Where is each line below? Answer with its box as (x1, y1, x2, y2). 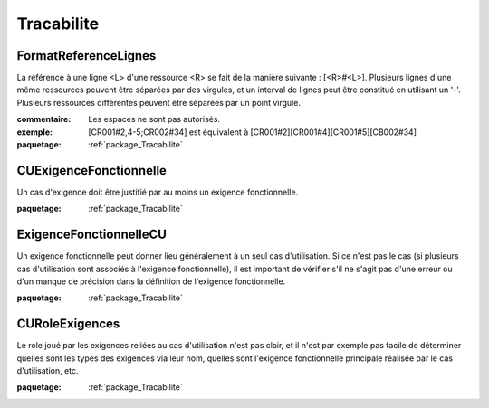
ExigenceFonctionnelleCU (16, 227, 168, 242)
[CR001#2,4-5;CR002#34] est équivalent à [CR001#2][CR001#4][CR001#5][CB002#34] (88, 127, 417, 138)
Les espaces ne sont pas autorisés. (88, 114, 221, 125)
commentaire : (16, 114, 72, 125)
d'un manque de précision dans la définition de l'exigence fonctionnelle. (16, 276, 286, 287)
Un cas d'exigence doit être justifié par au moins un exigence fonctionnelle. (16, 186, 299, 197)
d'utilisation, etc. (16, 365, 79, 376)
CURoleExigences (16, 317, 120, 332)
